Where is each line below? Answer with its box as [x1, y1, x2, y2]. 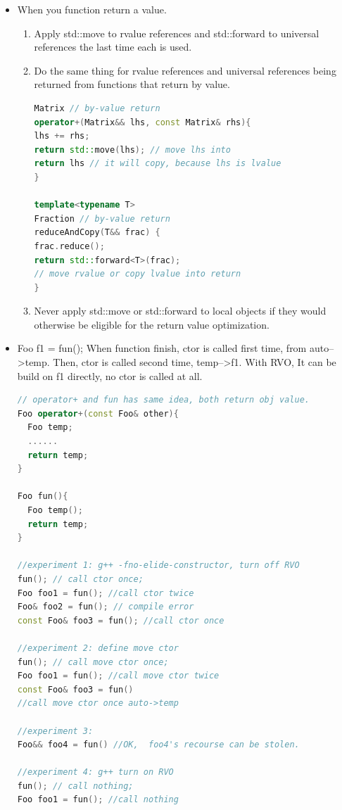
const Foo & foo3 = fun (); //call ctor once [17, 615, 224, 626]
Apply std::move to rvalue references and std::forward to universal [34, 25, 319, 40]
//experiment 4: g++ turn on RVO [17, 767, 174, 778]
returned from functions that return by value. [34, 77, 230, 91]
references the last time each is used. [34, 39, 192, 54]
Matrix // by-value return [34, 103, 160, 113]
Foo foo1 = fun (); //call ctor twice [17, 588, 194, 598]
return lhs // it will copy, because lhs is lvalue [34, 158, 281, 169]
